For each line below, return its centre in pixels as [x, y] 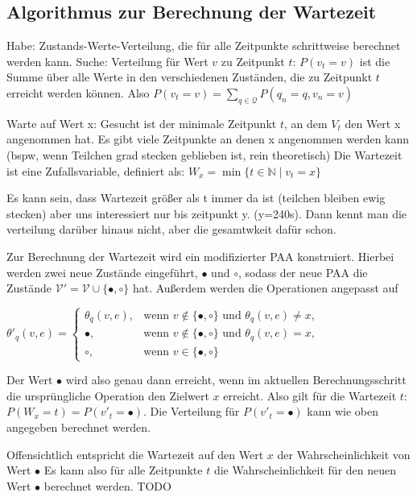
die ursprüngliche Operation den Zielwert [108, 395]
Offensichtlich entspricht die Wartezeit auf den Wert [135, 454]
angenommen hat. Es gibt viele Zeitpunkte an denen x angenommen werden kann [208, 139]
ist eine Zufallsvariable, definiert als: [96, 170]
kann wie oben [343, 411]
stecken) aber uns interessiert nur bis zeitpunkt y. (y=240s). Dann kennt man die [207, 213]
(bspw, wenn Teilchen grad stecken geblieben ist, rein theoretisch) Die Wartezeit [204, 154]
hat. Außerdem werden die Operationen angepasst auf [265, 288]
